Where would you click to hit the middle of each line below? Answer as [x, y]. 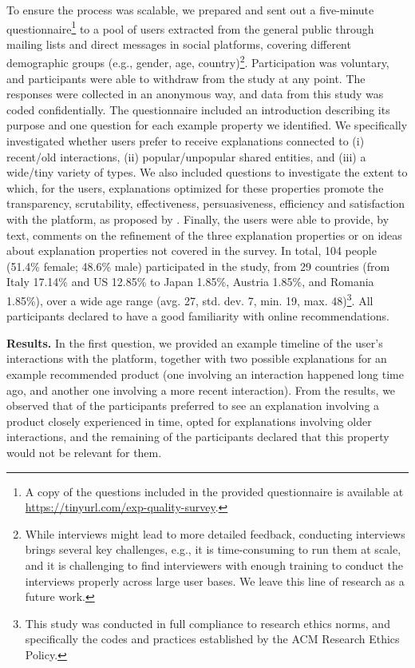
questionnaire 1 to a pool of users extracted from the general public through [190, 27]
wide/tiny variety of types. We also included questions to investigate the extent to [207, 172]
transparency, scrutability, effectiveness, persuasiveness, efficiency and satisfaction [206, 203]
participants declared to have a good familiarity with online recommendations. [198, 316]
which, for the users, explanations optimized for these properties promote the [195, 187]
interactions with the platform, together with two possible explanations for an [197, 358]
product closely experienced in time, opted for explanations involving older [189, 421]
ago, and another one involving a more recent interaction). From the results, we [201, 390]
